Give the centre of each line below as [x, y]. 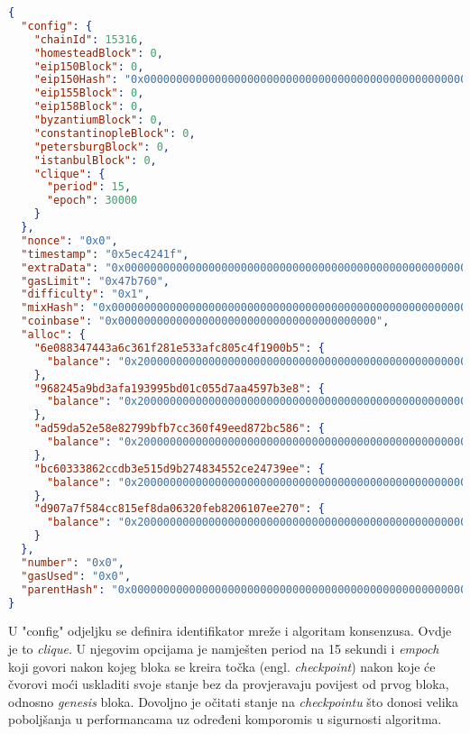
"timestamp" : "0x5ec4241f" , [105, 254]
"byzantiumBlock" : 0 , [98, 120]
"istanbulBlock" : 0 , [95, 160]
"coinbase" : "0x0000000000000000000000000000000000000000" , [205, 321]
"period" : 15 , [89, 187]
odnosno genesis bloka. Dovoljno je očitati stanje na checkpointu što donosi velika [234, 701]
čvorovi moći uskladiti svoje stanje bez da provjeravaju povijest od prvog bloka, [229, 684]
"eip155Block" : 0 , [89, 93]
